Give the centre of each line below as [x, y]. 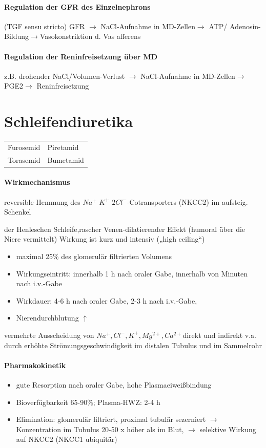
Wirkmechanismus [37, 182]
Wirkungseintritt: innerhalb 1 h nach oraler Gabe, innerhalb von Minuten [132, 273]
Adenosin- [245, 26]
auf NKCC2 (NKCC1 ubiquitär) [67, 439]
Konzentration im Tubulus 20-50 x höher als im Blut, [100, 429]
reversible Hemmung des [42, 201]
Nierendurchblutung [47, 318]
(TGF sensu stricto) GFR [45, 26]
